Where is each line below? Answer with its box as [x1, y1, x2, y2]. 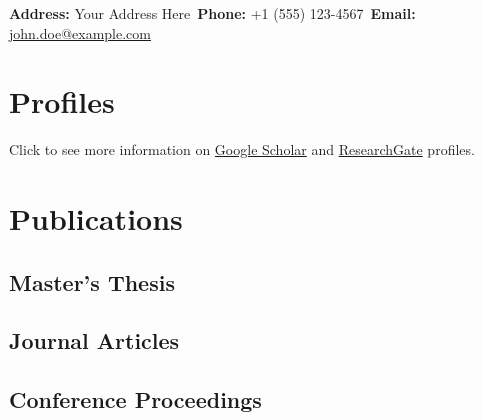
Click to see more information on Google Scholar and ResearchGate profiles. [9, 139, 475, 160]
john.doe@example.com [9, 22, 151, 43]
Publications [9, 198, 183, 239]
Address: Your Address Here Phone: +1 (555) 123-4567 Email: [9, 3, 416, 23]
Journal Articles [9, 325, 180, 356]
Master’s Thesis [9, 266, 175, 297]
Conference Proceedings [9, 384, 262, 415]
